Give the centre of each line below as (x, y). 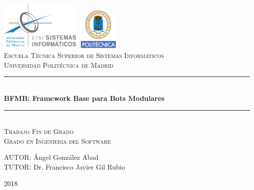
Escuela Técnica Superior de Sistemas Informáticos (84, 55)
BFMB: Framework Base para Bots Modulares (84, 98)
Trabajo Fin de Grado (39, 131)
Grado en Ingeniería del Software (57, 141)
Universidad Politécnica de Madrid (59, 65)
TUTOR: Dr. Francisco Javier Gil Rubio (65, 167)
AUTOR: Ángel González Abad (51, 157)
